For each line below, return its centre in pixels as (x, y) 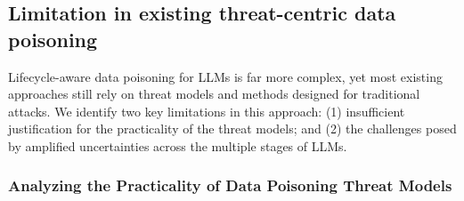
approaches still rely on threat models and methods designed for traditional (214, 94)
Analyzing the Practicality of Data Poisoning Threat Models (230, 185)
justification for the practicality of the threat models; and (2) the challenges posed (232, 129)
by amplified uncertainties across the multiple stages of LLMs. (178, 145)
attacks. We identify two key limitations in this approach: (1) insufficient (207, 111)
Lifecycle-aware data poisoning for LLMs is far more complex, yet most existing (225, 76)
